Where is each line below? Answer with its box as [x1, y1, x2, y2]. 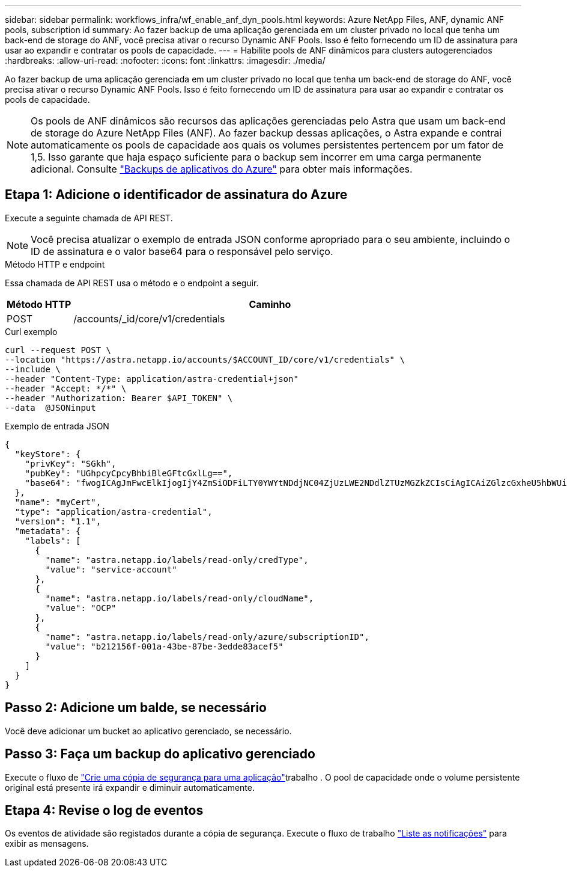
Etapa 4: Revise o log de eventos [5, 802, 204, 818]
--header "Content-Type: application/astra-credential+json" [5, 373, 299, 384]
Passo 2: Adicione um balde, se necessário [5, 700, 267, 716]
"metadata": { [14, 526, 81, 536]
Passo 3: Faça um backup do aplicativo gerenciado [5, 746, 315, 762]
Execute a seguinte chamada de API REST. [5, 212, 173, 223]
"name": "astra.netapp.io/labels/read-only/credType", [45, 554, 309, 565]
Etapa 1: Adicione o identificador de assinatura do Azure [5, 187, 348, 203]
